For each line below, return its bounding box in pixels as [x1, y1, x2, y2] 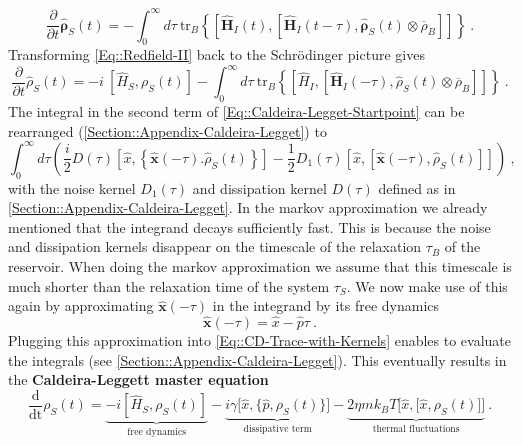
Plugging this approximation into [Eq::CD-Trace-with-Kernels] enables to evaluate [8, 330, 512, 351]
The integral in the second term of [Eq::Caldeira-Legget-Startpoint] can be [8, 101, 465, 122]
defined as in [378, 177, 456, 198]
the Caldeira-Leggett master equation [8, 369, 269, 390]
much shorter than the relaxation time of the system [8, 275, 330, 296]
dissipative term [243, 423, 312, 434]
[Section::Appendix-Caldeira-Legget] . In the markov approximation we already [8, 197, 488, 218]
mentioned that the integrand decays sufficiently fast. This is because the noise [8, 216, 491, 237]
